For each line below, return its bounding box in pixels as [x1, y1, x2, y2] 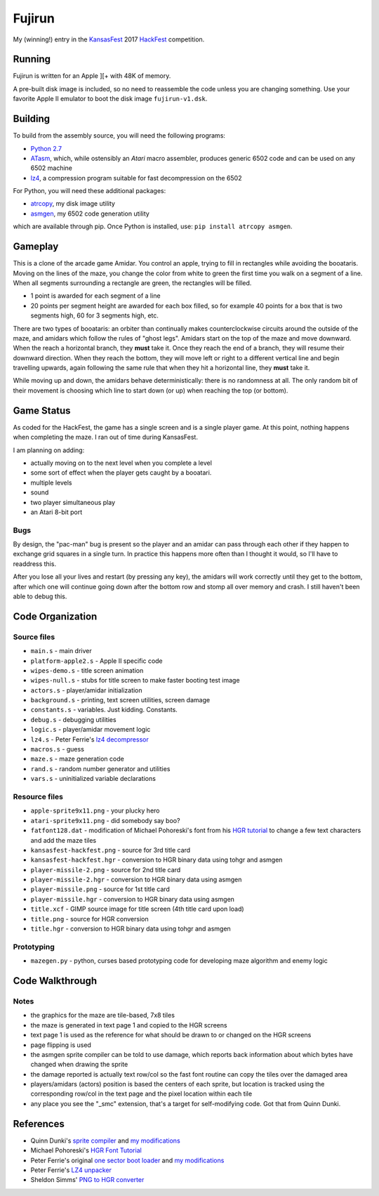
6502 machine [30, 164, 73, 172]
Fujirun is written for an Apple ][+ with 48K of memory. [13, 72, 171, 80]
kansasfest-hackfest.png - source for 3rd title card [30, 846, 191, 854]
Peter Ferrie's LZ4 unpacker [30, 1166, 112, 1174]
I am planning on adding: [13, 446, 85, 454]
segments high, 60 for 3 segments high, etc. [30, 311, 159, 320]
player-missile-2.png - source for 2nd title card [30, 865, 181, 874]
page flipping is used [30, 1040, 91, 1049]
